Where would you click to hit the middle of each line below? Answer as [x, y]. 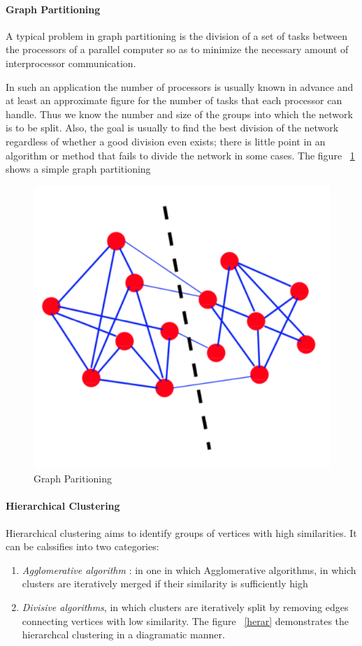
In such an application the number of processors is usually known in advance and [180, 86]
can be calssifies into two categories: [82, 546]
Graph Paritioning [73, 479]
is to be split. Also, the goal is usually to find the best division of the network [172, 128]
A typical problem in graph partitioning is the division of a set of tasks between [176, 35]
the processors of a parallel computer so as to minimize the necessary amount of [177, 49]
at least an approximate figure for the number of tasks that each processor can [174, 100]
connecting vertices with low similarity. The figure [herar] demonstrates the [185, 620]
